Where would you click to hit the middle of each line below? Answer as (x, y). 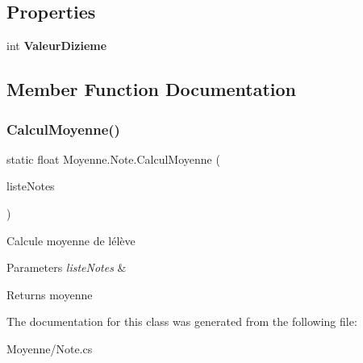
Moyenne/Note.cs (50, 348)
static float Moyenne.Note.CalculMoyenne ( (113, 159)
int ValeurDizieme (57, 46)
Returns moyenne (50, 294)
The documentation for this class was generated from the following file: (182, 321)
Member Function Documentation (152, 89)
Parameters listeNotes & (67, 267)
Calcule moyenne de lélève (71, 240)
